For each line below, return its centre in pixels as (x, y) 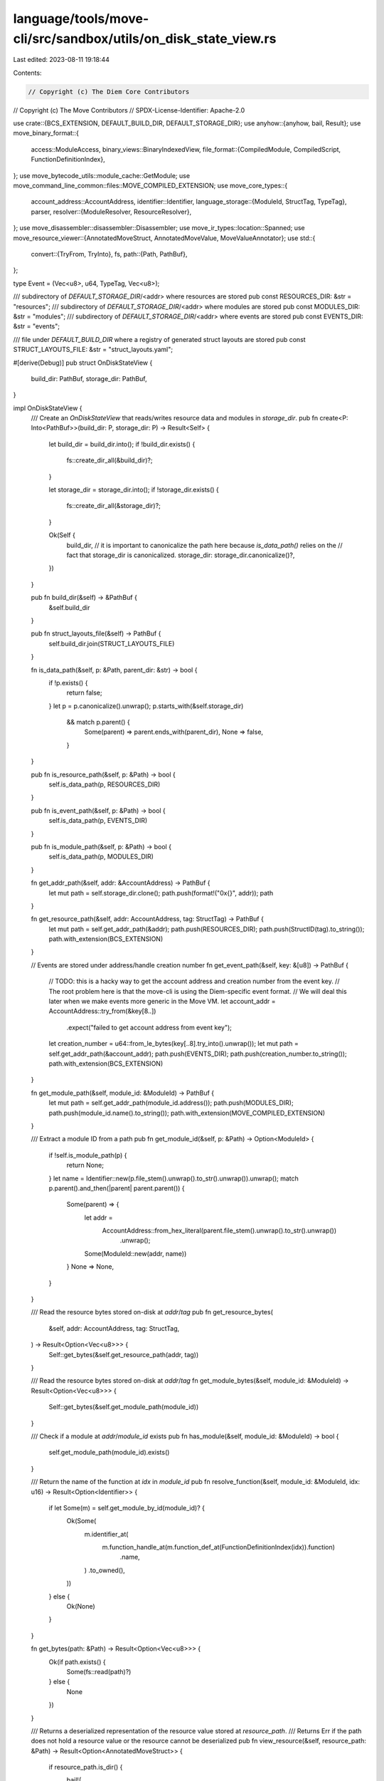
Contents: (27, 73)
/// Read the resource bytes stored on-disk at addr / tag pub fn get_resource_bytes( (152, 1312)
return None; (85, 1165)
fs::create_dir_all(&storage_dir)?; (114, 506)
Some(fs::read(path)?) (99, 1671)
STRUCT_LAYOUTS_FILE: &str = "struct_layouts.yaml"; (93, 350)
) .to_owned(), (105, 1570)
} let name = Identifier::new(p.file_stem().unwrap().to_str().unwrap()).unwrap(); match (174, 1178)
